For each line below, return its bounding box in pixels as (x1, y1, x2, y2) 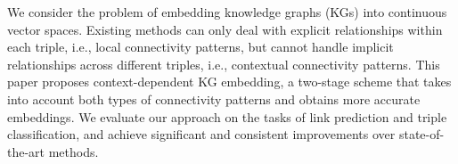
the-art (7, 142, 45, 160)
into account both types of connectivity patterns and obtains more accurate (7, 89, 421, 108)
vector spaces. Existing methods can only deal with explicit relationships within (7, 20, 443, 38)
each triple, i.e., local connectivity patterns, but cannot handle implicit (7, 37, 394, 56)
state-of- (398, 125, 445, 143)
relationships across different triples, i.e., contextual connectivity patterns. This (7, 54, 440, 73)
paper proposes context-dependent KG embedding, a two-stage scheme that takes (7, 72, 452, 91)
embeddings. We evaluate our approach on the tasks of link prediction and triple (7, 107, 447, 126)
